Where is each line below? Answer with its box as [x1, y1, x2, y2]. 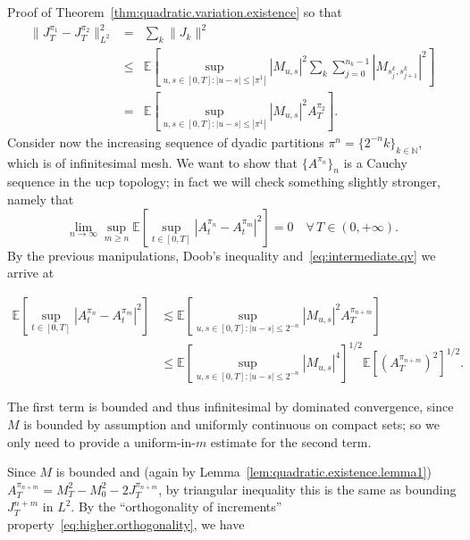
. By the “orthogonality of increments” [71, 497, 282, 516]
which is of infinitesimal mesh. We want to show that [7, 153, 298, 171]
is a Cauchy [343, 153, 407, 171]
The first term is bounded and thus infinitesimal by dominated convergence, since [7, 397, 454, 416]
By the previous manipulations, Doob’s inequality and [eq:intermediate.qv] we [7, 245, 436, 264]
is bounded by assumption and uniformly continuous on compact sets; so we [23, 414, 440, 433]
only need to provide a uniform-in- [7, 432, 196, 451]
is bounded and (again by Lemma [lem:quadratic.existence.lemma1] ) [55, 462, 432, 481]
